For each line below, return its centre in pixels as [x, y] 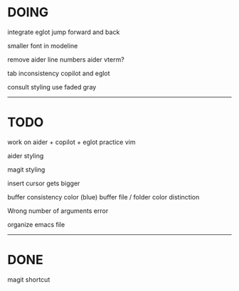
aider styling [26, 155]
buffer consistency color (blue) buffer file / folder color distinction [103, 197]
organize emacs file [36, 224]
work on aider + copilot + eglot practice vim [71, 142]
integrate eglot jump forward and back [64, 32]
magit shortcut [29, 279]
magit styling [26, 169]
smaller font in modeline [43, 45]
